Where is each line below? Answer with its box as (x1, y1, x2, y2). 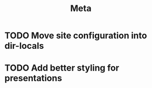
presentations (4, 73, 62, 84)
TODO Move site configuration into (4, 30, 147, 41)
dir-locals (4, 41, 44, 51)
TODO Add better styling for (4, 62, 120, 73)
